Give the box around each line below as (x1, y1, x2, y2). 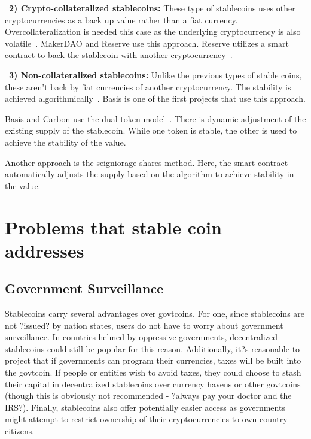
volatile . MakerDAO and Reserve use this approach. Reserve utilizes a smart (5, 37, 289, 49)
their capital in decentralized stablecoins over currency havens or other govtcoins (5, 377, 301, 390)
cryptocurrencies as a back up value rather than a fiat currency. (5, 13, 238, 26)
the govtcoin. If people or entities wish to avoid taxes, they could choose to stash (5, 366, 301, 379)
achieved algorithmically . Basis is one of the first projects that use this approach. (5, 92, 306, 105)
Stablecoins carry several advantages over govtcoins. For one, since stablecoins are (5, 307, 305, 320)
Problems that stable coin (5, 214, 222, 239)
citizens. (5, 425, 35, 437)
